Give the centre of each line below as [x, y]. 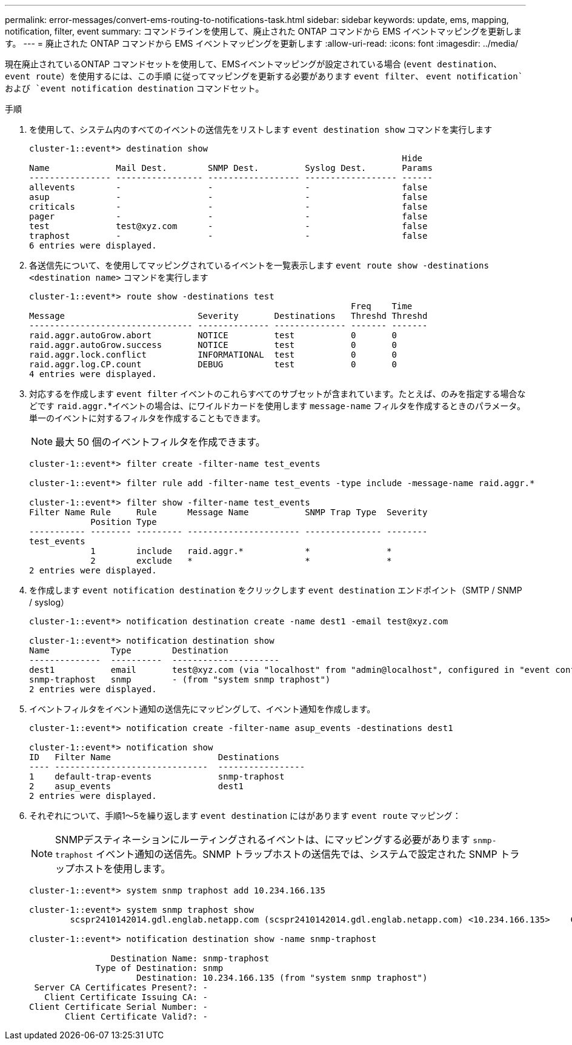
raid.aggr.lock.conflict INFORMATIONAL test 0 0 [213, 355]
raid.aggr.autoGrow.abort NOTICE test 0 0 [213, 335]
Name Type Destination [129, 650]
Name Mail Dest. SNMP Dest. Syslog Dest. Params [231, 168]
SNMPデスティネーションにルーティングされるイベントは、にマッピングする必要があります [263, 840]
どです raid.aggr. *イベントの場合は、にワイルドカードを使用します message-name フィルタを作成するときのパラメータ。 [277, 406]
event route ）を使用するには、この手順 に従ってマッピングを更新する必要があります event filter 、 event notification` [264, 76]
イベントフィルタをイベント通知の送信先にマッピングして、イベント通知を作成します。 [202, 709]
